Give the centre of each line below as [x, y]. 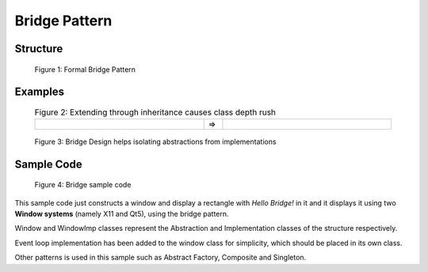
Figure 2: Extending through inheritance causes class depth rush [155, 112]
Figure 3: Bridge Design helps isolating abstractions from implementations [155, 142]
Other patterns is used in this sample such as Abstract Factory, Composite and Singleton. [160, 258]
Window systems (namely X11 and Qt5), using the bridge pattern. [122, 214]
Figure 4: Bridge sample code [83, 185]
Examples [40, 92]
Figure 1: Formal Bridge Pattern [85, 69]
